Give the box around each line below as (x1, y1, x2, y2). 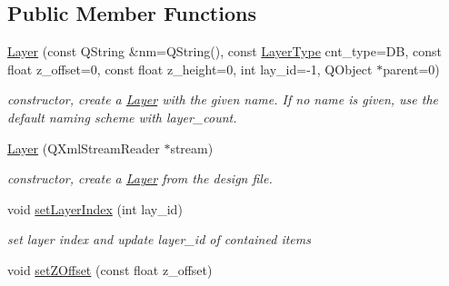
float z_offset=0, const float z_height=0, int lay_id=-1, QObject (7, 59, 373, 78)
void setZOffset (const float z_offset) (7, 260, 213, 279)
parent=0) (383, 59, 440, 78)
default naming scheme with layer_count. (7, 107, 237, 126)
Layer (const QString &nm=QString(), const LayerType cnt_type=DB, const (7, 42, 442, 61)
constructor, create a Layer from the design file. (7, 169, 273, 188)
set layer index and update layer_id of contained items (7, 230, 311, 249)
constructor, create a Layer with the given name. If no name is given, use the (7, 90, 439, 109)
